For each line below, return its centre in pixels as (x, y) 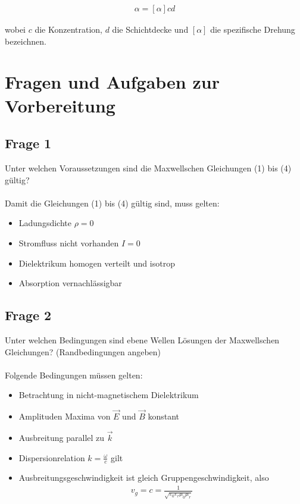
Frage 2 (28, 315)
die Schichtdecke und (150, 29)
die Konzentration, (69, 29)
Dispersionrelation (52, 457)
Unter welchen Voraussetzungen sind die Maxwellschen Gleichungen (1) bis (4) (148, 168)
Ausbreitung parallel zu (62, 437)
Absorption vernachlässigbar (70, 283)
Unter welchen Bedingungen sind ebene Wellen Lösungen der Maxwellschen (142, 339)
